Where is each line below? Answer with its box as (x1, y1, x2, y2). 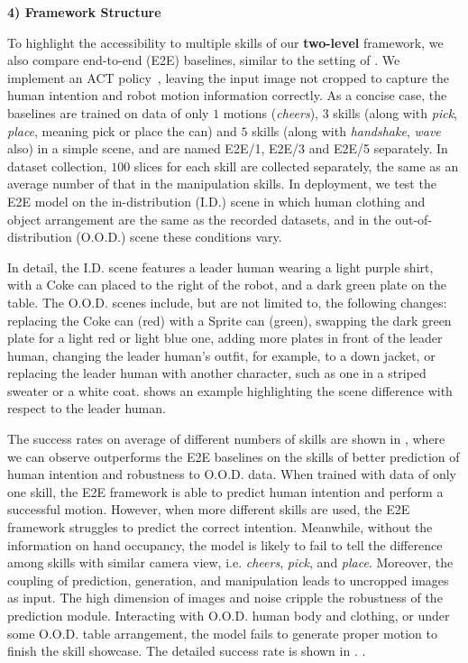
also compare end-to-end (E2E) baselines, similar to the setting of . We (7, 51, 400, 69)
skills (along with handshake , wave (252, 121, 441, 140)
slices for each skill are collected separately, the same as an (133, 156, 459, 175)
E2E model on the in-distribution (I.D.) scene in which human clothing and (7, 191, 426, 210)
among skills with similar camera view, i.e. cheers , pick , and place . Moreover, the (7, 553, 454, 572)
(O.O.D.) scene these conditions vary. (76, 227, 282, 246)
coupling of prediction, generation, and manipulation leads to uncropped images (7, 570, 449, 589)
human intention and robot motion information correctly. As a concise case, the (7, 86, 447, 105)
